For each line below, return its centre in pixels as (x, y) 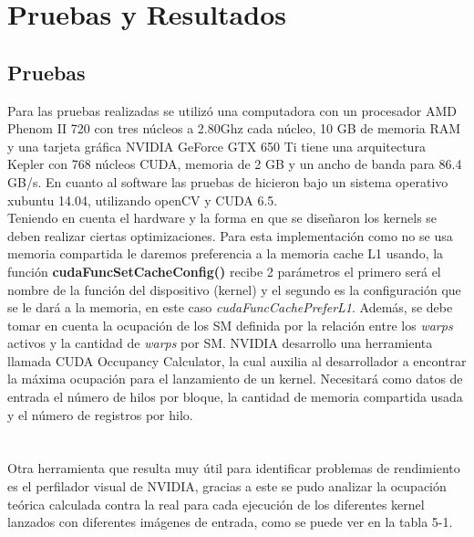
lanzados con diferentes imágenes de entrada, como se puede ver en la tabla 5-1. (230, 522)
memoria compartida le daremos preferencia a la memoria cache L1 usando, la (226, 253)
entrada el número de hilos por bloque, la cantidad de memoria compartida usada (235, 397)
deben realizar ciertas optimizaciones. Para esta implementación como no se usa (230, 235)
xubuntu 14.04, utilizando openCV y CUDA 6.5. (143, 200)
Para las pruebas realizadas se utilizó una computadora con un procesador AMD (232, 110)
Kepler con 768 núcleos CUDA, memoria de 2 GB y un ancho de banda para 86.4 (235, 164)
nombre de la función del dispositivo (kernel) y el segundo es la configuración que (234, 289)
